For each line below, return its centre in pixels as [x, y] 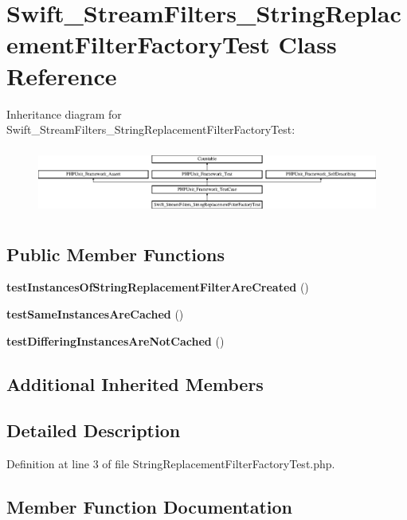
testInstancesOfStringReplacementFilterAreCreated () [158, 287]
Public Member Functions [115, 254]
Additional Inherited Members [135, 383]
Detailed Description [94, 430]
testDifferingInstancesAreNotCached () [115, 340]
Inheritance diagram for [64, 113]
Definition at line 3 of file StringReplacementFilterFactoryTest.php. [171, 464]
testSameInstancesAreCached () [95, 314]
